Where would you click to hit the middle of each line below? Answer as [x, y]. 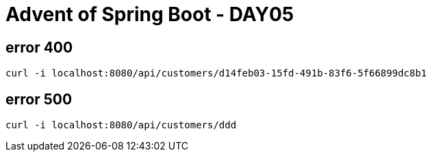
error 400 [39, 47]
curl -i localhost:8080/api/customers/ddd [121, 125]
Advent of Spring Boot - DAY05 [150, 14]
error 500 [39, 99]
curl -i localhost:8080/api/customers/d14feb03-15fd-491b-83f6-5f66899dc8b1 [216, 73]
